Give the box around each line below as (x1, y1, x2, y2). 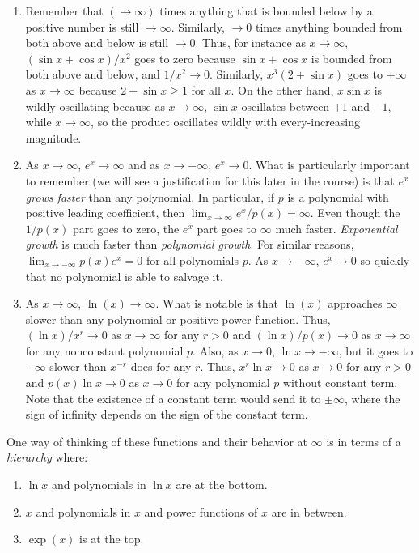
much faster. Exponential (275, 219, 398, 236)
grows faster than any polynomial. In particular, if (25, 188, 275, 205)
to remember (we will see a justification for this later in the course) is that (25, 172, 395, 189)
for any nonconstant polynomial (25, 342, 184, 359)
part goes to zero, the (72, 219, 180, 236)
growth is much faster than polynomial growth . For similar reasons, (25, 236, 354, 253)
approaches (328, 295, 383, 312)
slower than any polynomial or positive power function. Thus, (25, 310, 331, 327)
